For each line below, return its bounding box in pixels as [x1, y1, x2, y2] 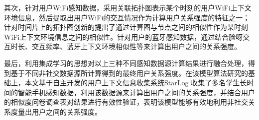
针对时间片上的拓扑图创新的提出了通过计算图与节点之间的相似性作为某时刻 [4, 22, 248, 32]
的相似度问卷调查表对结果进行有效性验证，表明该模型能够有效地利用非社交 [4, 97, 248, 107]
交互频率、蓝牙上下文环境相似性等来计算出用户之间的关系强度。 [31, 41, 241, 52]
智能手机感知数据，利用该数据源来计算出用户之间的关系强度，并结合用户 [17, 87, 255, 97]
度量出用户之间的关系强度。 [10, 106, 102, 117]
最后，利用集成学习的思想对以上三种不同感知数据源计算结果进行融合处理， [4, 58, 248, 68]
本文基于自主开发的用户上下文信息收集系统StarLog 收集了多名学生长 [24, 77, 247, 88]
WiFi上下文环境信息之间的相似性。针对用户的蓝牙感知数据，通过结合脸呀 [4, 31, 243, 42]
